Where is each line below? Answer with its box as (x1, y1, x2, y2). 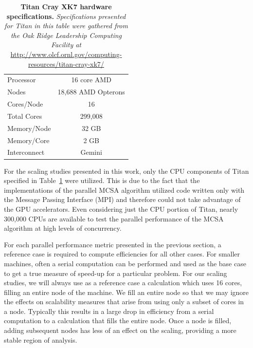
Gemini (80, 147, 102, 157)
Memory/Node (7, 123, 51, 133)
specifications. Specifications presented (6, 11, 126, 21)
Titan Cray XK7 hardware (20, 1, 112, 11)
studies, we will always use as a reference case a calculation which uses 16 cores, (4, 277, 242, 288)
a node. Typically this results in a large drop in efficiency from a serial (4, 306, 214, 316)
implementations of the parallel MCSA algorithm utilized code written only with (4, 184, 245, 195)
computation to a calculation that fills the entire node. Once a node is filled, (4, 315, 232, 326)
